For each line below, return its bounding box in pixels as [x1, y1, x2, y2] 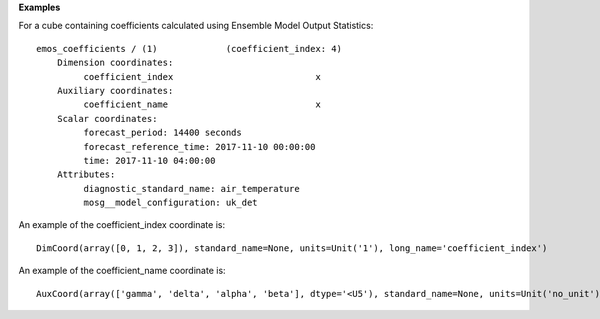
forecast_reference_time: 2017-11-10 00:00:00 [83, 141, 316, 152]
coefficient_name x [83, 99, 322, 110]
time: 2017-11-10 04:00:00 [83, 155, 216, 166]
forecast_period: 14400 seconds [83, 127, 242, 139]
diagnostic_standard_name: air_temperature [83, 183, 300, 194]
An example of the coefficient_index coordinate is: [18, 219, 225, 231]
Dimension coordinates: [56, 57, 174, 69]
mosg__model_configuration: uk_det [83, 197, 259, 209]
